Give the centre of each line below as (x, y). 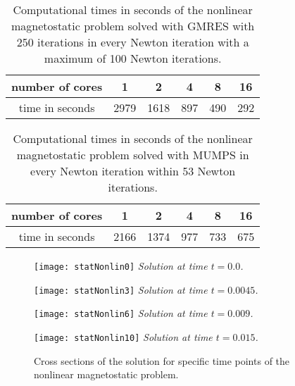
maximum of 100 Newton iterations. (133, 58)
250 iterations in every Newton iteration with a (133, 42)
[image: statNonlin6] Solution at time (121, 313)
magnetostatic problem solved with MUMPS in (133, 155)
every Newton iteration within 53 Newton (133, 171)
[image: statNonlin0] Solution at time (121, 266)
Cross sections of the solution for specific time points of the (162, 360)
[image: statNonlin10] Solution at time (123, 336)
